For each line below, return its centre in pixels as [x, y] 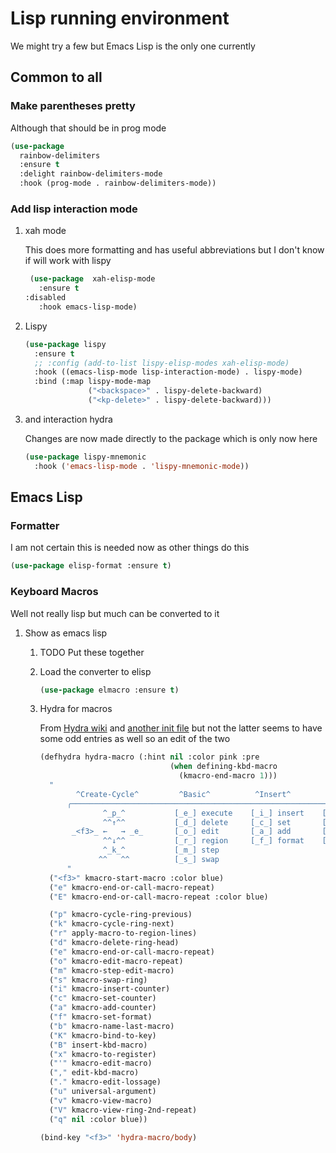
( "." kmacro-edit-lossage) [105, 1082]
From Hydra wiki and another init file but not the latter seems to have [181, 728]
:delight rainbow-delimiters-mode [91, 174]
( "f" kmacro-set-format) [100, 1017]
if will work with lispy [68, 261]
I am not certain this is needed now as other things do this [130, 548]
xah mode [45, 231]
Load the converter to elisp [95, 671]
